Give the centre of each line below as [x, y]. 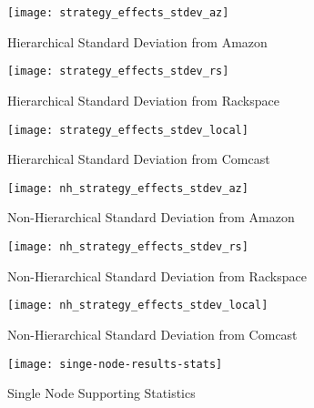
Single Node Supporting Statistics [101, 393]
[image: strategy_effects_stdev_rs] [118, 71]
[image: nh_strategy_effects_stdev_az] [128, 188]
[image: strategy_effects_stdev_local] [128, 130]
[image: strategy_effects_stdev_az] [118, 13]
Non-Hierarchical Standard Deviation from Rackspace [157, 275]
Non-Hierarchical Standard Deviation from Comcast [152, 334]
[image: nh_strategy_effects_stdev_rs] [128, 247]
